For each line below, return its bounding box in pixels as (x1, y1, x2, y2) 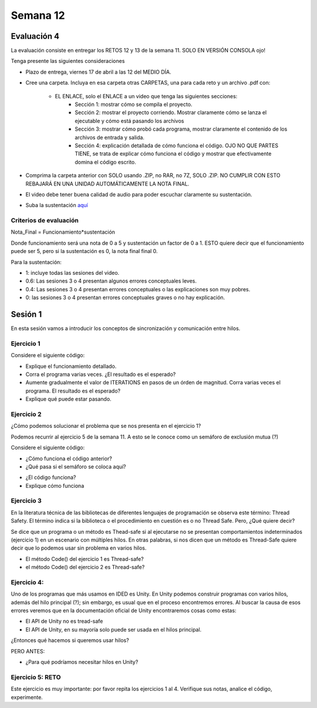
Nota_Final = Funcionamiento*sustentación (11, 228, 116, 235)
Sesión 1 (11, 310, 42, 319)
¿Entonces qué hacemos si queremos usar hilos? (11, 637, 129, 644)
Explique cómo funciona (25, 482, 85, 489)
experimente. (11, 693, 43, 700)
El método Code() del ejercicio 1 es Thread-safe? (25, 555, 144, 562)
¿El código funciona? (25, 474, 76, 481)
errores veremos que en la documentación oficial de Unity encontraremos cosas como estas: (11, 607, 237, 614)
